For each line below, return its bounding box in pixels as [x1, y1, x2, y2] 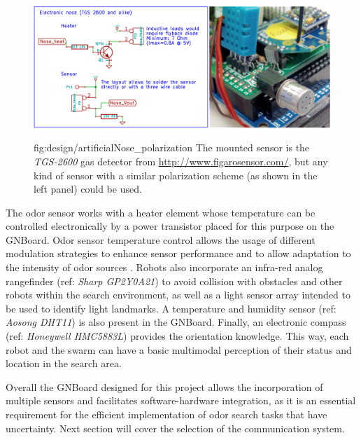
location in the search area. [6, 356, 122, 371]
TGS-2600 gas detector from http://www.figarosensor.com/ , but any [34, 153, 328, 168]
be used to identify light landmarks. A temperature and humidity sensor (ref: [6, 301, 337, 315]
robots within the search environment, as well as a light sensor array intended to [6, 287, 351, 302]
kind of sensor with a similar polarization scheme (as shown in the [34, 167, 318, 182]
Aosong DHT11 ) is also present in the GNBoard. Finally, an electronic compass [6, 315, 346, 329]
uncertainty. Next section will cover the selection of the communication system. [6, 420, 345, 435]
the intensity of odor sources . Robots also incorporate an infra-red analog [6, 260, 323, 275]
